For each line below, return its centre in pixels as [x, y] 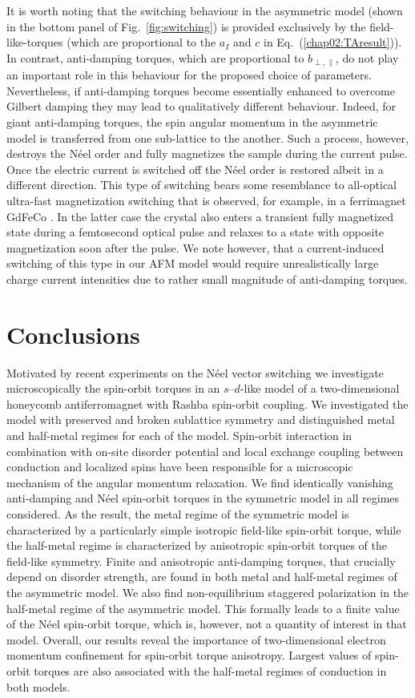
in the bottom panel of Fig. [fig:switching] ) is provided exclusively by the [186, 26]
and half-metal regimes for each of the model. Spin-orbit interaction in [179, 436]
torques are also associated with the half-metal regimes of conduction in [210, 670]
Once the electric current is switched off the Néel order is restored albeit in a [195, 169]
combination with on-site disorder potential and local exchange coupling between [205, 451]
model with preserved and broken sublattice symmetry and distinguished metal [201, 420]
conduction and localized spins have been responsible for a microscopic [180, 467]
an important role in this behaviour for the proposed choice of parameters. [189, 75]
